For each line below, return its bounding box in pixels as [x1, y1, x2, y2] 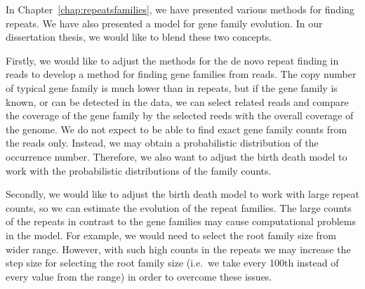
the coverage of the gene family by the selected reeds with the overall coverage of [6, 108, 354, 123]
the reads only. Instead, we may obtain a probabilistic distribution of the [6, 135, 319, 150]
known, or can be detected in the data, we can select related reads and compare [6, 94, 349, 109]
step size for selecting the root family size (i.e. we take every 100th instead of [6, 255, 339, 270]
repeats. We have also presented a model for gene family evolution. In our [6, 15, 323, 30]
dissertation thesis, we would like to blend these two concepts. [6, 29, 272, 44]
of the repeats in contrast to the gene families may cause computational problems [6, 214, 357, 229]
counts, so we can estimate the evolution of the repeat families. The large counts [6, 200, 352, 215]
